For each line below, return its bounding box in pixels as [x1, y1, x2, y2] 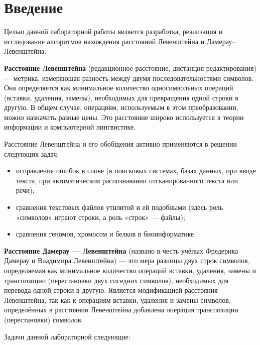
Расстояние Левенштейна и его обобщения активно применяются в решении [4, 139, 237, 149]
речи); [16, 185, 35, 195]
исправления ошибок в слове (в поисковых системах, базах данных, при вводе [16, 165, 256, 176]
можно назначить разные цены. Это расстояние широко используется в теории [4, 111, 244, 122]
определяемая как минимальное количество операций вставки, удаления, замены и [4, 265, 256, 275]
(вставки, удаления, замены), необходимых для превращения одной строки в [4, 92, 238, 102]
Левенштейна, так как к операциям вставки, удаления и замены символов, [4, 294, 231, 305]
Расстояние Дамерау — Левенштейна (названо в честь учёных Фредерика [4, 245, 238, 256]
